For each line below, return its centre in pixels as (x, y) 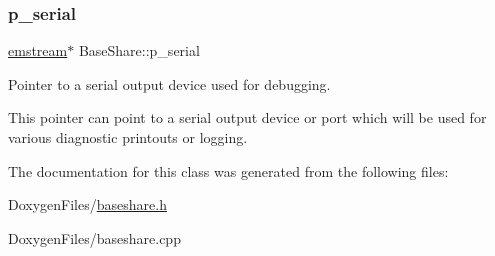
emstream (38, 50)
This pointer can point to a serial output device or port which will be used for (247, 117)
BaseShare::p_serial (139, 50)
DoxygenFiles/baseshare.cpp (94, 237)
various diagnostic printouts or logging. (128, 137)
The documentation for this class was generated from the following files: (228, 170)
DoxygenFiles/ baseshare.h (87, 204)
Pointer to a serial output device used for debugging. (169, 83)
